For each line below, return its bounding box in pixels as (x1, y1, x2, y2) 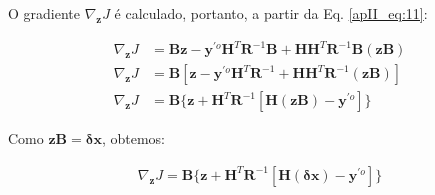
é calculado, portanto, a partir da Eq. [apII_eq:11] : (114, 3, 428, 23)
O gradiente (8, 3, 80, 23)
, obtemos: (101, 128, 165, 149)
